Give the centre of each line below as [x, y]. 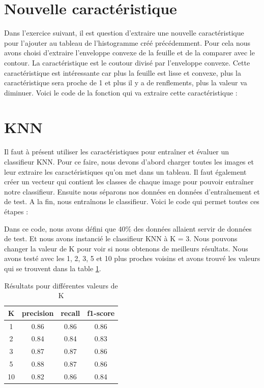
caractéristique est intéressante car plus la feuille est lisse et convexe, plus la [123, 72]
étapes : [16, 211]
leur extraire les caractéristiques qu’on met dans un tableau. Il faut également [125, 171]
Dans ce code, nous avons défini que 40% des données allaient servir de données [128, 228]
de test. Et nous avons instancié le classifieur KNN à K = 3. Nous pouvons [121, 238]
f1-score [101, 313]
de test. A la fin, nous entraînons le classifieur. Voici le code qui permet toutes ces [132, 201]
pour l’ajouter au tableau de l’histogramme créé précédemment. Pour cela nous [127, 42]
